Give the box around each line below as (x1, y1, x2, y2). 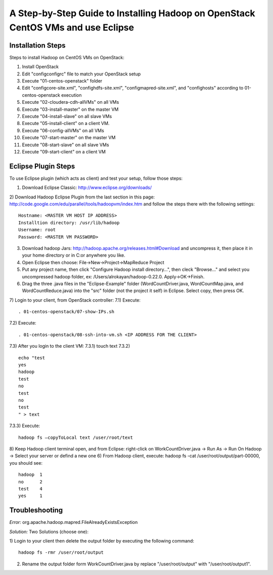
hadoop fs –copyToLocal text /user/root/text (18, 434, 133, 440)
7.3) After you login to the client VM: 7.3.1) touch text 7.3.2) (9, 343, 130, 349)
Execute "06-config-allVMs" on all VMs (22, 127, 105, 134)
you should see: (9, 460, 43, 466)
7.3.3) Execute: (9, 423, 40, 429)
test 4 (18, 486, 42, 491)
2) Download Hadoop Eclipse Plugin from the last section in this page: (9, 194, 155, 200)
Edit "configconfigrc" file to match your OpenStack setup (22, 71, 141, 77)
